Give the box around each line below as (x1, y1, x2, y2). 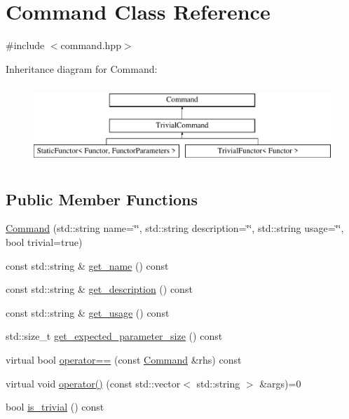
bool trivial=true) (6, 235, 83, 249)
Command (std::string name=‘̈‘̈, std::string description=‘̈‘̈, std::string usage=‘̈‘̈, (6, 221, 344, 235)
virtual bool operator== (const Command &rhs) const (6, 352, 242, 367)
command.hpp (60, 38, 121, 53)
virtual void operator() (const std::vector (6, 376, 181, 390)
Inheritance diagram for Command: (6, 61, 158, 76)
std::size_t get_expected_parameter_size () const (6, 329, 223, 343)
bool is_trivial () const (6, 399, 104, 414)
